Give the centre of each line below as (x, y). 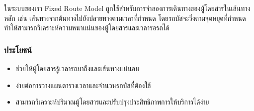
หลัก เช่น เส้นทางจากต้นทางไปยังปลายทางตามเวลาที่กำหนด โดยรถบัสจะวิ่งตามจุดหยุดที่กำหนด (125, 18)
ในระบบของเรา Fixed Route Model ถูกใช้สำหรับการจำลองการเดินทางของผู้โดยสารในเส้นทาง (127, 8)
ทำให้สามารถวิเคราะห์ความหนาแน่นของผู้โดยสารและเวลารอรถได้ (87, 28)
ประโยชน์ (18, 50)
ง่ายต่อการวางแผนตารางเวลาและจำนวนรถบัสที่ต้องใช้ (83, 85)
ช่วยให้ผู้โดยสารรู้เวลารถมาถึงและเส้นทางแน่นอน (78, 68)
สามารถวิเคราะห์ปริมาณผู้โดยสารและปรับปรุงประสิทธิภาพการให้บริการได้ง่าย (112, 102)
